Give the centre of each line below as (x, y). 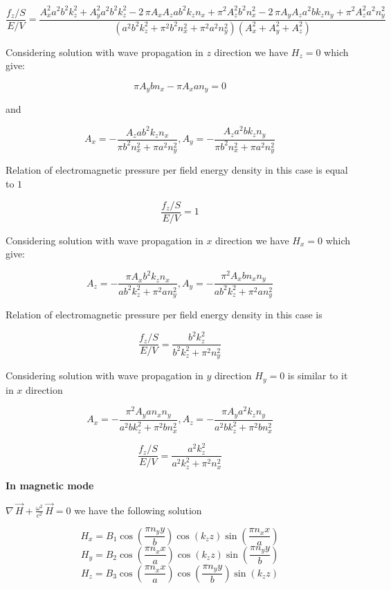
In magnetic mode (50, 485)
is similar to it (318, 375)
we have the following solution (138, 510)
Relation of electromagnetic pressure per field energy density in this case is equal (177, 170)
